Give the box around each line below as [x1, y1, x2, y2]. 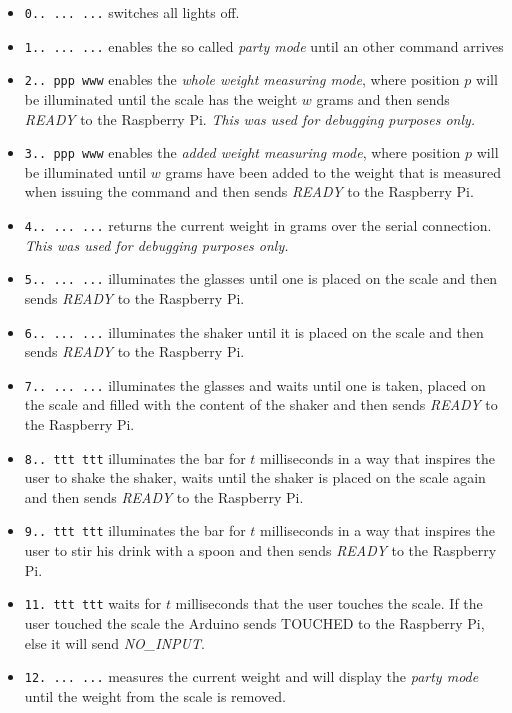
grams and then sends [316, 88, 450, 109]
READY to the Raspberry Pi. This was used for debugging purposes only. [24, 108, 476, 129]
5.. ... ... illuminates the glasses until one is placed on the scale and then [24, 268, 498, 289]
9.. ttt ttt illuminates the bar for [24, 520, 246, 541]
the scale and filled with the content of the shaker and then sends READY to [24, 394, 498, 415]
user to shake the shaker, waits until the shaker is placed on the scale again [24, 467, 486, 488]
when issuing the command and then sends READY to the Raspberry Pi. [24, 181, 474, 202]
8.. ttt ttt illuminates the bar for [24, 447, 246, 468]
